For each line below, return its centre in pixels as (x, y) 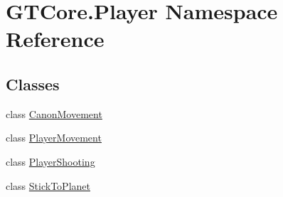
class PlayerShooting (50, 161)
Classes (33, 84)
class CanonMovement (54, 113)
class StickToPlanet (48, 185)
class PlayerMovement (54, 138)
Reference (55, 39)
